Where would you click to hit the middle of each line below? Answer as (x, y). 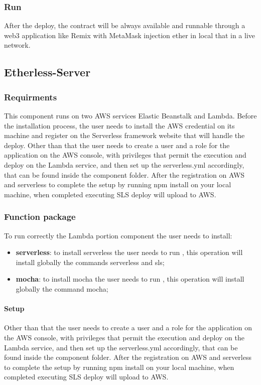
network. (17, 45)
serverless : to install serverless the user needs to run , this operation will (129, 252)
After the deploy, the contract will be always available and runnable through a (125, 25)
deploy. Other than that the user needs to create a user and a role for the (117, 145)
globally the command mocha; (62, 288)
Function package (40, 217)
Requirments (31, 97)
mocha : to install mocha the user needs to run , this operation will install (130, 279)
